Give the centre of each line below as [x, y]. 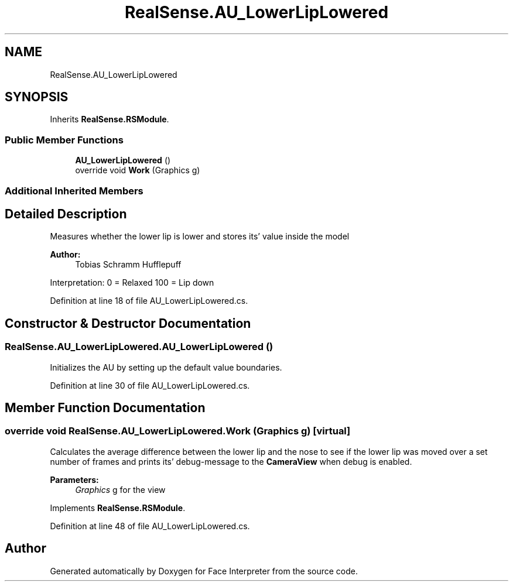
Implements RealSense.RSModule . [118, 508]
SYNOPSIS [37, 97]
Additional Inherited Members [74, 191]
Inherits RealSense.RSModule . [110, 119]
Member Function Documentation [105, 408]
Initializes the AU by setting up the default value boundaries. [166, 367]
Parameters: [74, 479]
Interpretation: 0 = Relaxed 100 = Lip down [132, 283]
